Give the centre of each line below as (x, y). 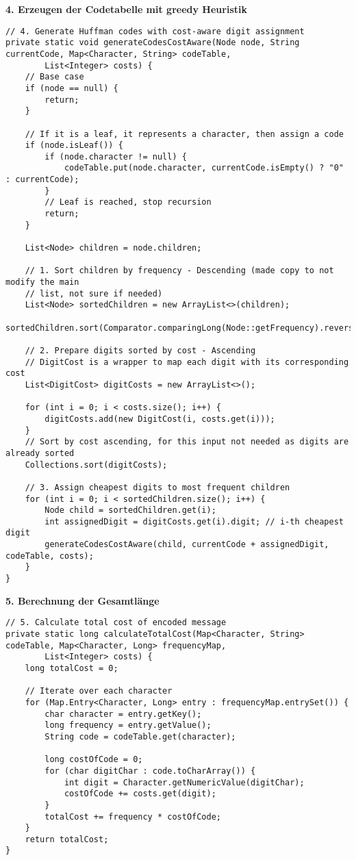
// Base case (54, 77)
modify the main (42, 282)
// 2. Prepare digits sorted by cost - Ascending (140, 350)
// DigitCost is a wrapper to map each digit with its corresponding (187, 362)
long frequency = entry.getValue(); (128, 725)
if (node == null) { (72, 88)
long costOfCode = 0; (94, 760)
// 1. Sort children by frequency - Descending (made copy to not (179, 271)
